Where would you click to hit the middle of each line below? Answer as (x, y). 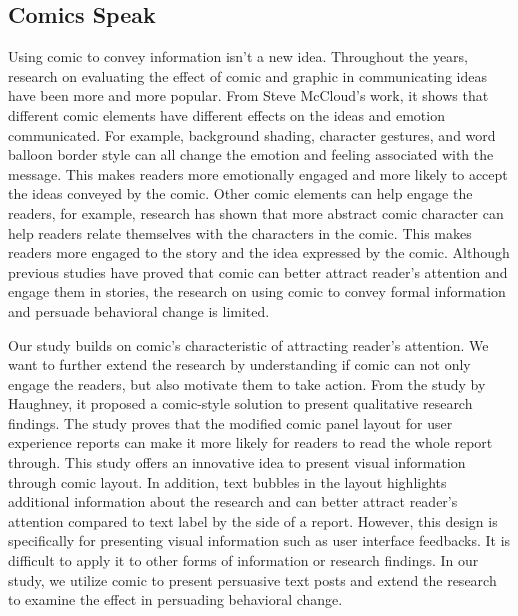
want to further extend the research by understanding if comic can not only (239, 364)
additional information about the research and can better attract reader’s (233, 501)
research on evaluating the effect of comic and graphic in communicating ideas (247, 75)
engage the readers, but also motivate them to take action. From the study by (247, 383)
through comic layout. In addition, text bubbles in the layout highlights (227, 481)
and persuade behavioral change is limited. (139, 310)
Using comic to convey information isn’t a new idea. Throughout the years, (238, 56)
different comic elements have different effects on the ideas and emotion (226, 114)
